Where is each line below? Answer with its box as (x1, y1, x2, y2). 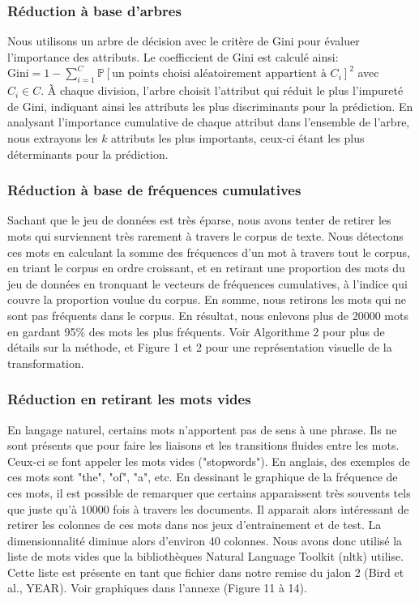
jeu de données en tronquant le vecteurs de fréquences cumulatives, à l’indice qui (7, 275, 408, 292)
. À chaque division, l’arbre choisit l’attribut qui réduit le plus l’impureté (41, 82, 404, 99)
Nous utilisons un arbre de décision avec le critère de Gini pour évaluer (7, 32, 360, 49)
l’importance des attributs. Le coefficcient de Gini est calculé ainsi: (7, 48, 339, 65)
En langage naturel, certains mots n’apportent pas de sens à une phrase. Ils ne (7, 421, 397, 438)
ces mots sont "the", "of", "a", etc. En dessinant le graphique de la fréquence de (7, 468, 398, 485)
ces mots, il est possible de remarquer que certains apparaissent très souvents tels (7, 484, 411, 501)
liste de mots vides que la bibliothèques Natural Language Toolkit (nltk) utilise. (7, 548, 404, 565)
